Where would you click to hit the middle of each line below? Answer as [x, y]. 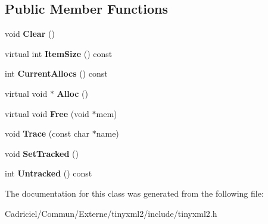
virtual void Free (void [47, 113]
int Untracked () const [49, 173]
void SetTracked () [42, 153]
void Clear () [30, 34]
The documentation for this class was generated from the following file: [134, 193]
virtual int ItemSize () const [59, 53]
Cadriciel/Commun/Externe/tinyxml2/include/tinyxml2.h [111, 213]
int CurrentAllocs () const [56, 73]
